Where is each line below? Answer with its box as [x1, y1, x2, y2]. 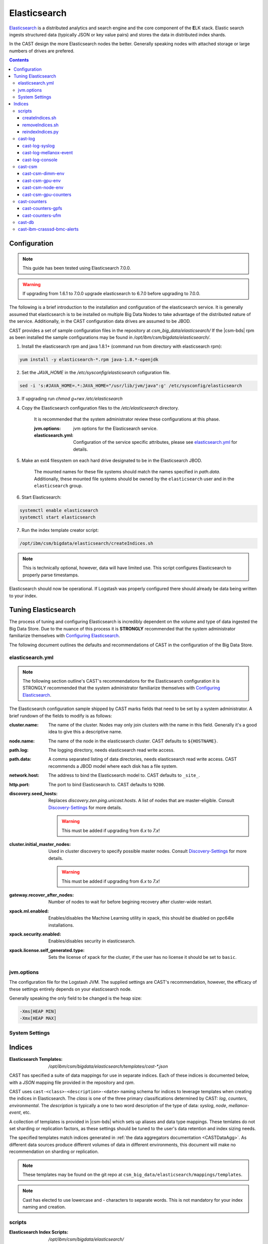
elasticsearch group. [34, 483, 83, 489]
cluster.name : [9, 722, 39, 727]
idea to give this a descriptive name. [48, 729, 123, 735]
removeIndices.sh [22, 122, 59, 128]
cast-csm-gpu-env [22, 177, 61, 184]
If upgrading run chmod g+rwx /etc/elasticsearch [21, 396, 123, 402]
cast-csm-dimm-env [22, 171, 65, 177]
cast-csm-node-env [22, 185, 64, 191]
